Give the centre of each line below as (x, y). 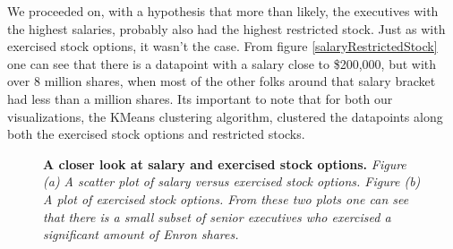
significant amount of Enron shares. (141, 234)
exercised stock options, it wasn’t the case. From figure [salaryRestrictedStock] (222, 46)
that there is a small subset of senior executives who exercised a (217, 216)
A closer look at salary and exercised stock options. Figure (225, 163)
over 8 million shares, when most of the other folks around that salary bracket (222, 81)
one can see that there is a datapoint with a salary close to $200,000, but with (222, 63)
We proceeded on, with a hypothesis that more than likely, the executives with (223, 11)
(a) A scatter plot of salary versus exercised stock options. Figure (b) (232, 181)
